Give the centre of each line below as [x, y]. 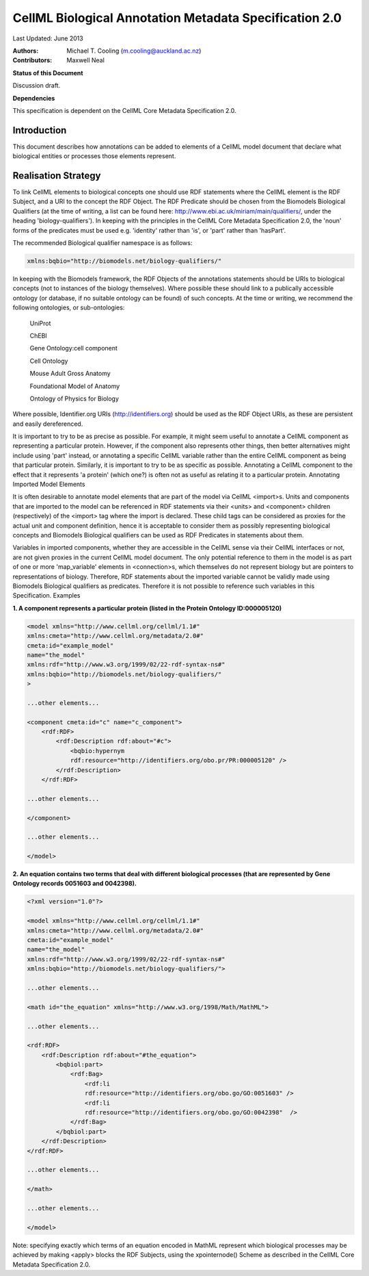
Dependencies [34, 98]
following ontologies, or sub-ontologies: [69, 307]
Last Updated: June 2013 [48, 38]
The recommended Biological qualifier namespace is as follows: [102, 243]
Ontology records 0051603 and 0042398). [74, 884]
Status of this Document [48, 73]
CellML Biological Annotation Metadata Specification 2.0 [177, 18]
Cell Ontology [49, 361]
